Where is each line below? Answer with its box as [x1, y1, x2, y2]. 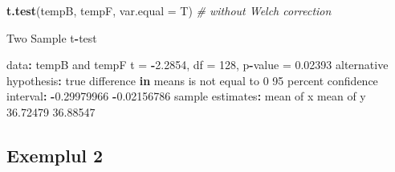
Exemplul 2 [6, 142, 104, 167]
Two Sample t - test [6, 29, 97, 46]
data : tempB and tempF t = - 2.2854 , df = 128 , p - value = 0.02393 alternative [6, 56, 389, 73]
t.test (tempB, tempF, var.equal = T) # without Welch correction [6, 2, 332, 18]
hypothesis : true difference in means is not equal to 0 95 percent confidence [6, 72, 378, 88]
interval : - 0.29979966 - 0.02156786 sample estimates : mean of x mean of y [6, 88, 366, 104]
